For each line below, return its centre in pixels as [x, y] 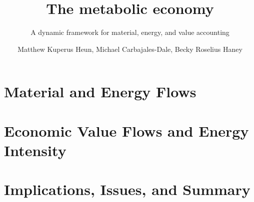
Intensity [35, 150]
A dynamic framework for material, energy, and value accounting [130, 32]
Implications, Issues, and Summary [127, 189]
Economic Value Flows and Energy [126, 130]
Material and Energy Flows [100, 92]
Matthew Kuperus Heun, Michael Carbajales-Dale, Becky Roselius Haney [130, 49]
